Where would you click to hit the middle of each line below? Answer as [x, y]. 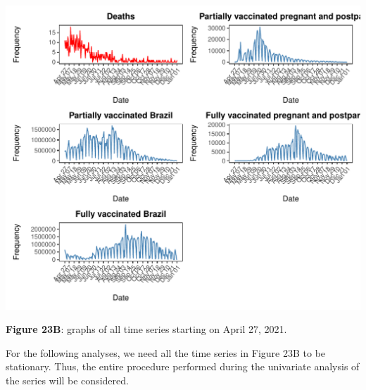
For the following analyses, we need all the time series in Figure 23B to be [166, 352]
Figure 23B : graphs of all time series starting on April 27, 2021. [146, 329]
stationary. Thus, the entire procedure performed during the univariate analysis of [183, 366]
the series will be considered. [67, 380]
